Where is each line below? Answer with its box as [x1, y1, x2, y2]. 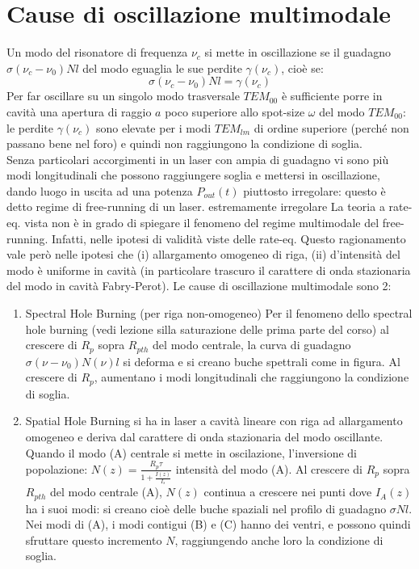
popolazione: [25, 460, 88, 477]
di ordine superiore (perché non [253, 119, 409, 136]
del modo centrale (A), [50, 483, 162, 500]
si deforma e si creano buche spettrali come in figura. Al [123, 352, 400, 369]
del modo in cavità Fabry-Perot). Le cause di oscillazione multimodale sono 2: [6, 277, 392, 294]
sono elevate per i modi [96, 119, 212, 136]
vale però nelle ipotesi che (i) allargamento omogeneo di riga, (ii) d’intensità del [6, 246, 400, 263]
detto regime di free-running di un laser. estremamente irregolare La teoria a [6, 198, 385, 215]
